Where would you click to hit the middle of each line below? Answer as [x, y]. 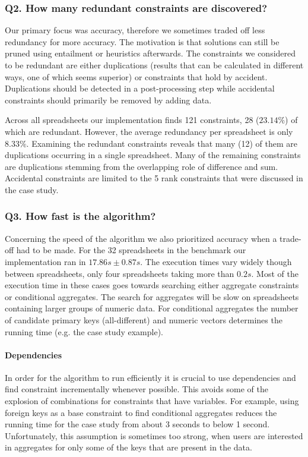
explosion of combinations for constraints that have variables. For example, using [152, 401]
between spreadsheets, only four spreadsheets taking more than [120, 273]
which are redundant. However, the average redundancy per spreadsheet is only [149, 131]
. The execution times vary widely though [216, 261]
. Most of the [275, 273]
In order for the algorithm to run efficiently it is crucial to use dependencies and [150, 377]
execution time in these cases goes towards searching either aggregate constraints [152, 285]
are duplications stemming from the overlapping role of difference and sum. [142, 166]
